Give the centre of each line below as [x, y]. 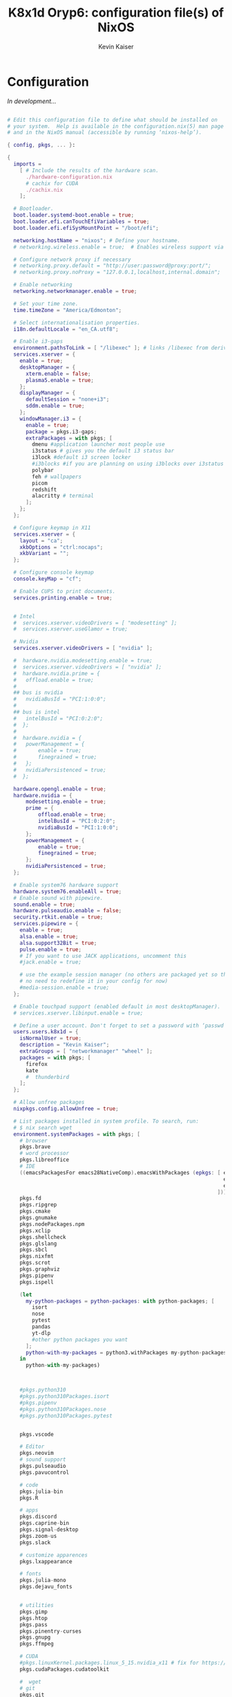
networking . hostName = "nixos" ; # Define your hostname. [97, 240]
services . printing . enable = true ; [63, 598]
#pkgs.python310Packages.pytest [66, 1416]
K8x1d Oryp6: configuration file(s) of [116, 13]
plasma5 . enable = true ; [60, 380]
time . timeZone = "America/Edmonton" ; [68, 310]
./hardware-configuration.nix [69, 177]
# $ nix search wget [43, 1127]
